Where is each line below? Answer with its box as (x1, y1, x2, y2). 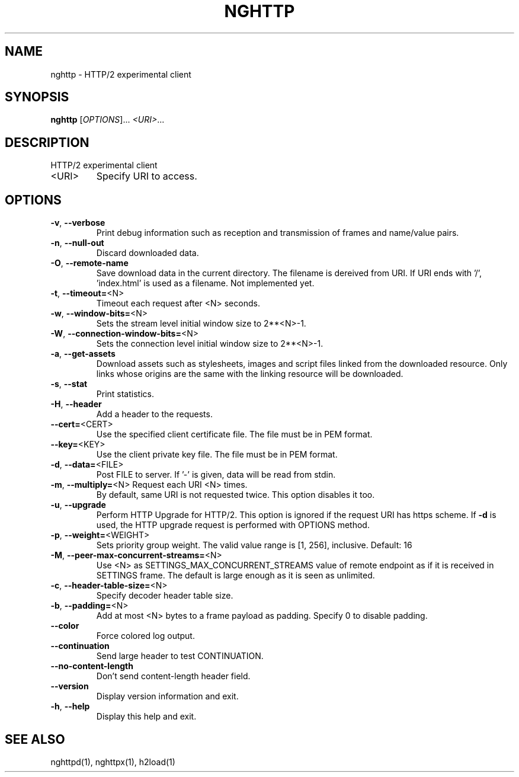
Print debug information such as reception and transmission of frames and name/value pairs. (96, 228, 459, 238)
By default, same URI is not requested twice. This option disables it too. (96, 490, 375, 500)
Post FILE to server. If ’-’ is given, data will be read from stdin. (96, 469, 336, 480)
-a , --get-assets (50, 348, 116, 359)
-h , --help (50, 701, 90, 712)
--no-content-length (50, 661, 133, 672)
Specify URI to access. (96, 170, 197, 183)
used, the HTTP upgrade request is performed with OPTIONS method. (96, 520, 370, 530)
